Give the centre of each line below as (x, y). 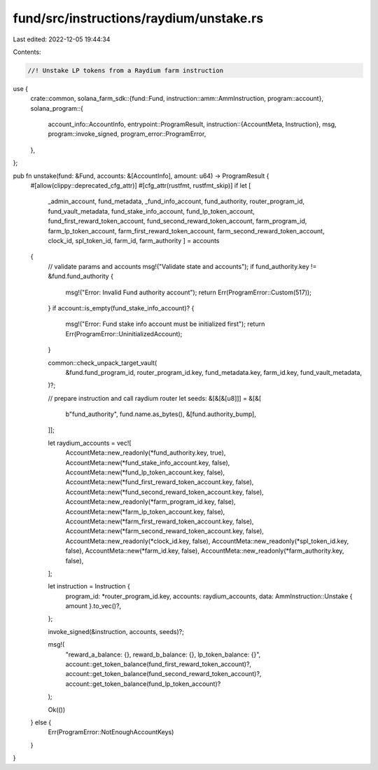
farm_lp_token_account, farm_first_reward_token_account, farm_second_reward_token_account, (186, 231)
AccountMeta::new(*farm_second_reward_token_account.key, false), (164, 531)
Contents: (27, 52)
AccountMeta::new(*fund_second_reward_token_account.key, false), (164, 492)
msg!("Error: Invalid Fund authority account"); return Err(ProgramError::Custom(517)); (188, 292)
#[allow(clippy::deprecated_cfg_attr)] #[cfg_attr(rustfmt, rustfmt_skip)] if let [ (141, 186)
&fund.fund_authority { (80, 276)
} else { (41, 722)
